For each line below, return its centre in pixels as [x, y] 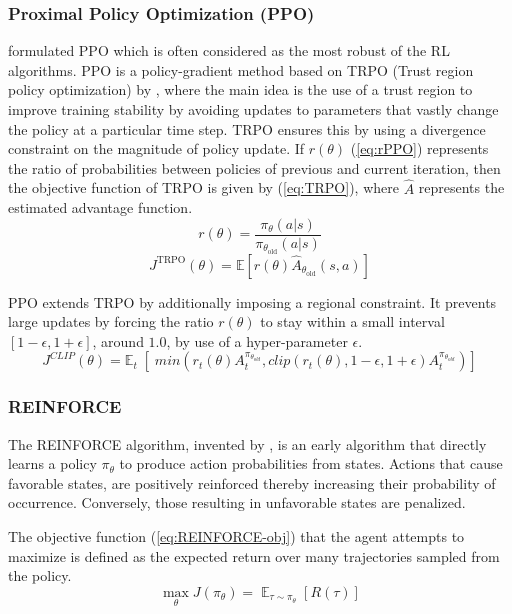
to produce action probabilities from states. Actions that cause [311, 463]
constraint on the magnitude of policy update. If [156, 148]
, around [118, 340]
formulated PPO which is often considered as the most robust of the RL [229, 50]
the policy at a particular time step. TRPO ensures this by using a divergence [247, 128]
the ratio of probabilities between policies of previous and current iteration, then [254, 167]
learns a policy [52, 463]
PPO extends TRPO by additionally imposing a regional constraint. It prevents [252, 301]
